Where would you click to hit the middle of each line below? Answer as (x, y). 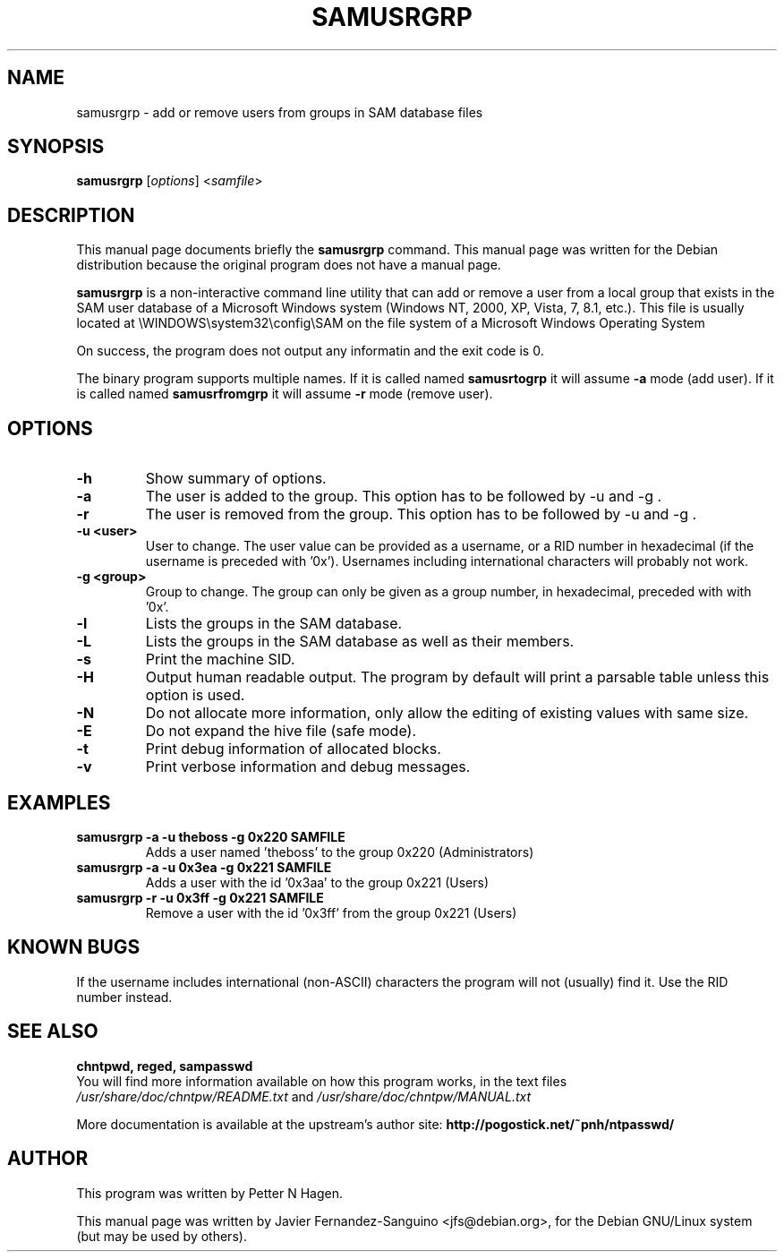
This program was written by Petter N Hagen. (209, 1193)
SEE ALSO (53, 1032)
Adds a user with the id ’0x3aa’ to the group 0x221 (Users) (317, 882)
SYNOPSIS (56, 147)
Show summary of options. (236, 479)
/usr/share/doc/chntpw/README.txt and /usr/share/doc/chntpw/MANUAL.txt (304, 1096)
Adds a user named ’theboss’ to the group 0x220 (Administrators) (340, 852)
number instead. (124, 997)
